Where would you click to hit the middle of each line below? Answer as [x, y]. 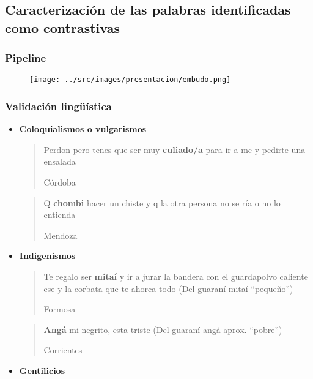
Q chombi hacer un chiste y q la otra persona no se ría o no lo [162, 202]
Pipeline [26, 58]
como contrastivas [62, 27]
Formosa [60, 309]
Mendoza [61, 235]
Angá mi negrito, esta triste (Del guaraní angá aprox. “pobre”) [163, 329]
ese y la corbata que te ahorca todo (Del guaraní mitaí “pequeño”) [168, 288]
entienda [60, 215]
